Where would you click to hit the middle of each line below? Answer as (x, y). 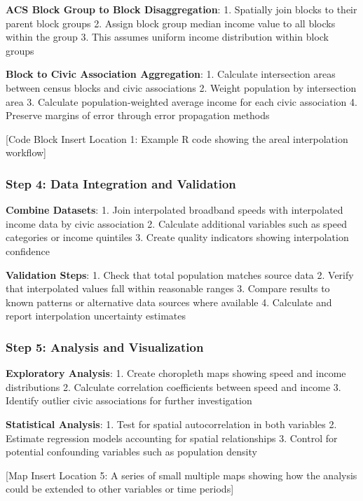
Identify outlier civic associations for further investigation (129, 400)
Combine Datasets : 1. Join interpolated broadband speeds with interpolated (174, 210)
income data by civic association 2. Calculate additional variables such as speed (176, 223)
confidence (28, 251)
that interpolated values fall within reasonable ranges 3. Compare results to (168, 288)
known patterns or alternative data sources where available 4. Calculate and (169, 302)
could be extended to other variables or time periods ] (120, 489)
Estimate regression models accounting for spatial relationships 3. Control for (172, 438)
